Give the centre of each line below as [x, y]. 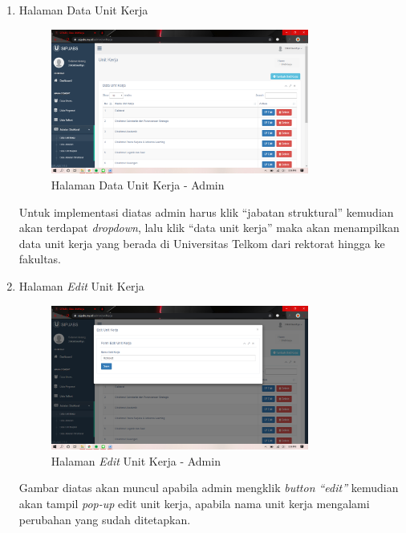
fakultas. [40, 259]
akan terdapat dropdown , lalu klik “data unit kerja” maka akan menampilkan [209, 228]
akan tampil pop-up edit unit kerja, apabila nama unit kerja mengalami [194, 504]
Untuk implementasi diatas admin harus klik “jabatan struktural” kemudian [206, 212]
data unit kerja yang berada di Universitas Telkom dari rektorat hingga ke [202, 243]
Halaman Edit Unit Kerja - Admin [136, 460]
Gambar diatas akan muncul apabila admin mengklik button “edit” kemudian [209, 488]
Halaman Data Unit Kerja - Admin [138, 184]
